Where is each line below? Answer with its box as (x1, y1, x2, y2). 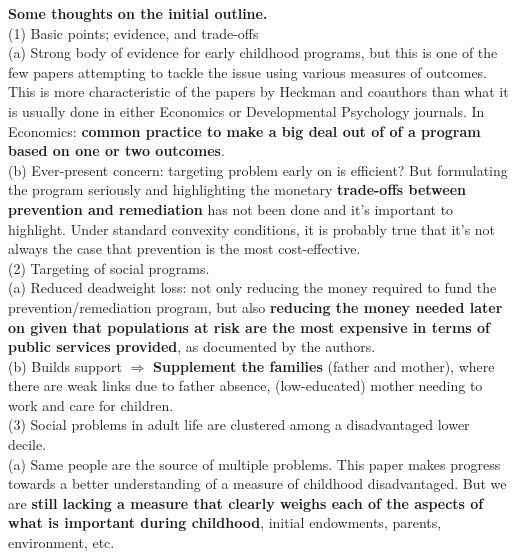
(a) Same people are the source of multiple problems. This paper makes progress (8, 453, 501, 474)
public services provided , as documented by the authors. (8, 336, 376, 357)
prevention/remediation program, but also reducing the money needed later (8, 296, 503, 317)
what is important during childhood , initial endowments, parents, (8, 512, 442, 533)
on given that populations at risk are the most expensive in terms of (8, 316, 491, 337)
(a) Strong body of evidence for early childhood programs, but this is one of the (8, 42, 498, 63)
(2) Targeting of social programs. (8, 257, 210, 278)
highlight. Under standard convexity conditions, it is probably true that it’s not (8, 218, 496, 239)
